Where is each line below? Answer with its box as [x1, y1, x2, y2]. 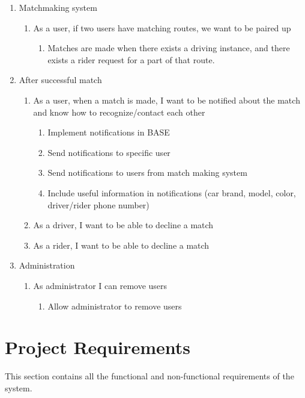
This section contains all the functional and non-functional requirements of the [5, 370, 294, 382]
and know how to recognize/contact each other [33, 105, 205, 118]
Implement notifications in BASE [47, 126, 170, 138]
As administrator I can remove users [33, 279, 168, 291]
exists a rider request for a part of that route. [47, 53, 215, 66]
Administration [19, 259, 75, 272]
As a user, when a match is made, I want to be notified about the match [33, 93, 300, 106]
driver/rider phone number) [47, 198, 149, 211]
